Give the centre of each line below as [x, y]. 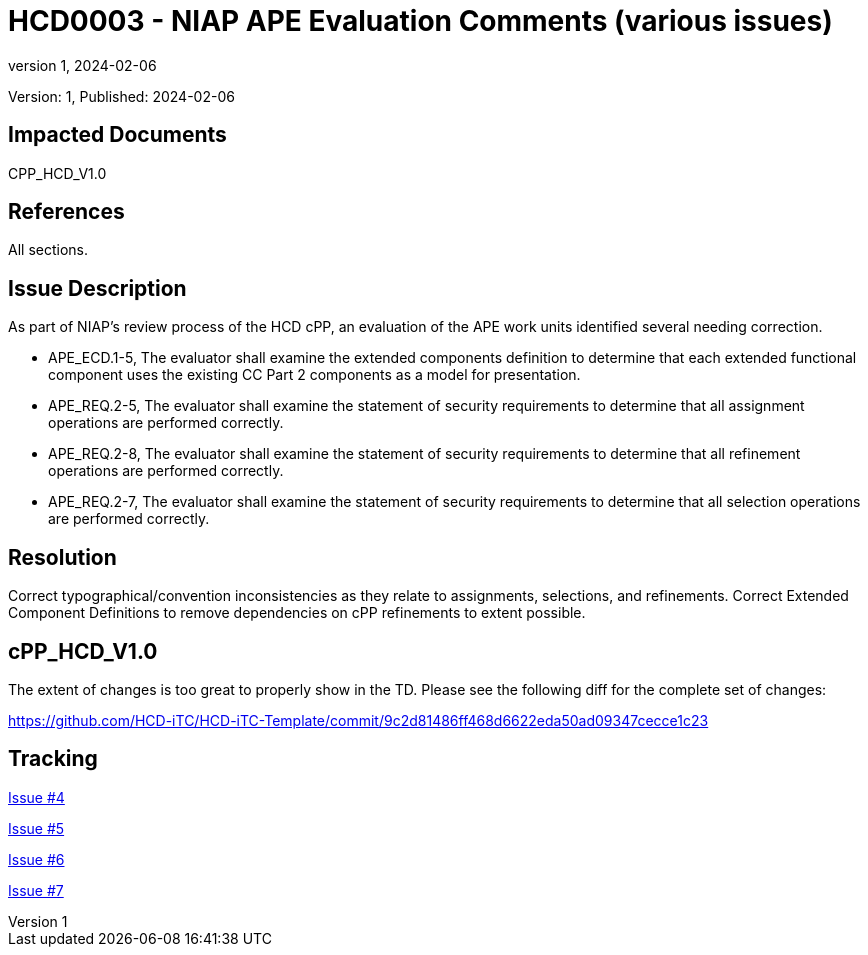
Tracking [53, 759]
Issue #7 [36, 890]
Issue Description [97, 288]
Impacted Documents [117, 135]
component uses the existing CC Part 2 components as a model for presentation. [314, 375]
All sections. [48, 250]
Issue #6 [36, 859]
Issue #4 [36, 797]
